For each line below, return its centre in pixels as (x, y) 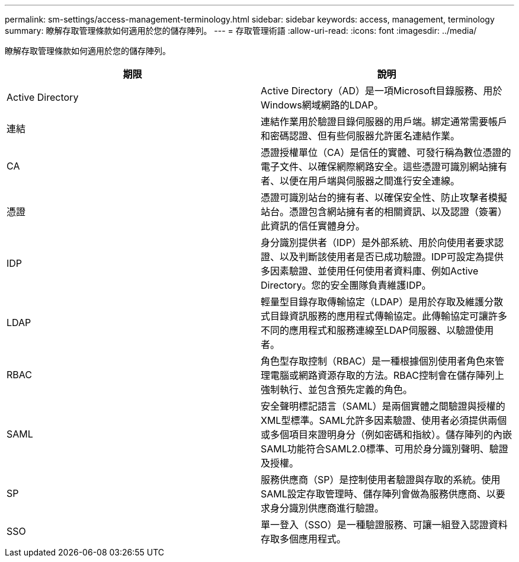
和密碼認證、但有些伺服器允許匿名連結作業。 (361, 136)
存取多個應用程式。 (304, 539)
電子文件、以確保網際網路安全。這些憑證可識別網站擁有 (384, 167)
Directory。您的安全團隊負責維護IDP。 (346, 285)
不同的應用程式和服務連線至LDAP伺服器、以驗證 (368, 330)
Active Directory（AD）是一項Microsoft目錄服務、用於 (382, 91)
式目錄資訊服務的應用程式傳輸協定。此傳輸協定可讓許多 (384, 316)
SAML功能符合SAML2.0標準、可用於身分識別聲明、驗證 (385, 449)
